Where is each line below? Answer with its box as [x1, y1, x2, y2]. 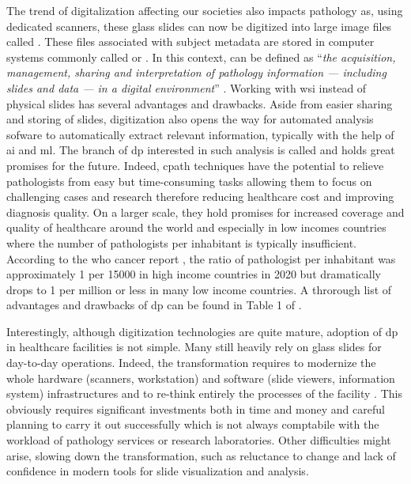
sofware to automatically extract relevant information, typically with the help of [6, 126, 394, 142]
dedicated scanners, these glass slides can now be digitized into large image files [6, 17, 392, 34]
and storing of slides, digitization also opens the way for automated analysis [6, 111, 374, 127]
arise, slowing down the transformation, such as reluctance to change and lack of [6, 447, 396, 463]
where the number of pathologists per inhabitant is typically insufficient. [6, 234, 357, 251]
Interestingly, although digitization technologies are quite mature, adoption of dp [6, 323, 398, 339]
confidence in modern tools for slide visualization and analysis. [6, 463, 309, 479]
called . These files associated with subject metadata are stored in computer [6, 33, 375, 50]
